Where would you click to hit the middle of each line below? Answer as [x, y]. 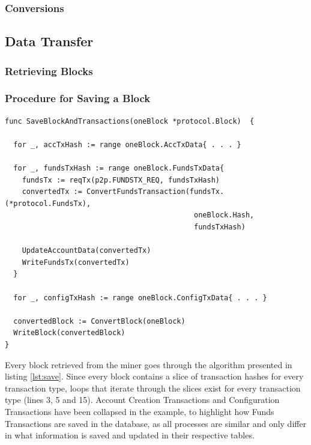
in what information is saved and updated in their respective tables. [130, 435]
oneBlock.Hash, [224, 215]
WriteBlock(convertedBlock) [69, 333]
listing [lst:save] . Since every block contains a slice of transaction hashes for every [154, 376]
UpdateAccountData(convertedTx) [86, 251]
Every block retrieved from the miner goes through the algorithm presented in [149, 364]
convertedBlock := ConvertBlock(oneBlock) [99, 321]
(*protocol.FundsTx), [48, 203]
